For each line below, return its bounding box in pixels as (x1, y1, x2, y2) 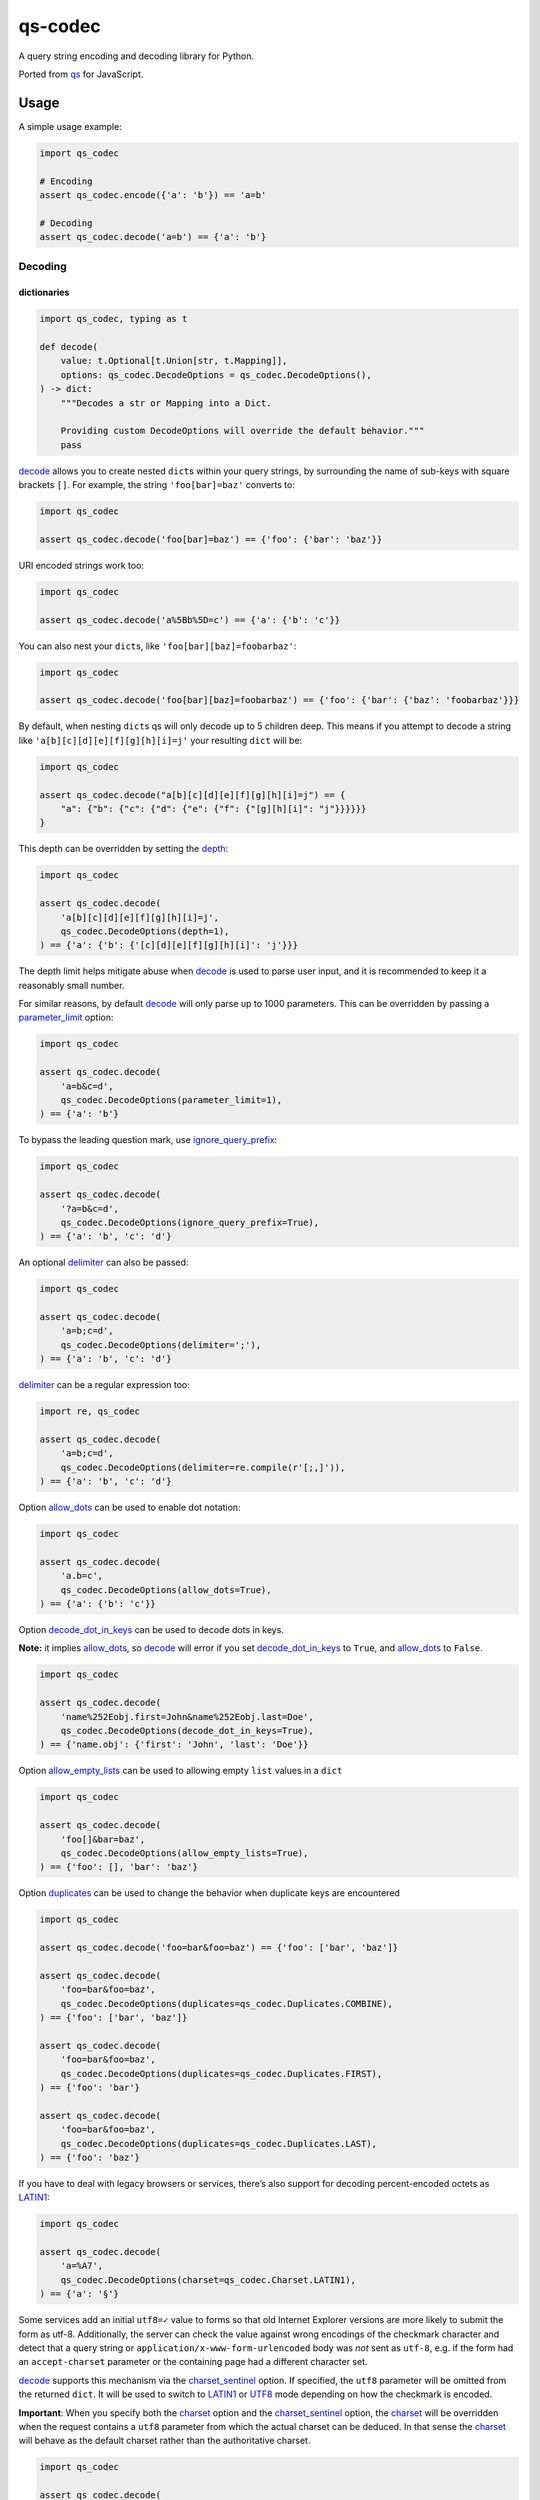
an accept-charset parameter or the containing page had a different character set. (18, 2356, 369, 2368)
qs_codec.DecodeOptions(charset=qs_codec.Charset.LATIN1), (60, 2274, 357, 2285)
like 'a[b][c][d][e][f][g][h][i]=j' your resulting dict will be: (18, 734, 303, 746)
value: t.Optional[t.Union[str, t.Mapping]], (60, 355, 288, 367)
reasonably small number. (18, 979, 125, 991)
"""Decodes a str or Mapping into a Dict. (60, 397, 272, 409)
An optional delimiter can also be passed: (18, 1256, 189, 1269)
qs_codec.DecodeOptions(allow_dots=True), (60, 1584, 272, 1595)
